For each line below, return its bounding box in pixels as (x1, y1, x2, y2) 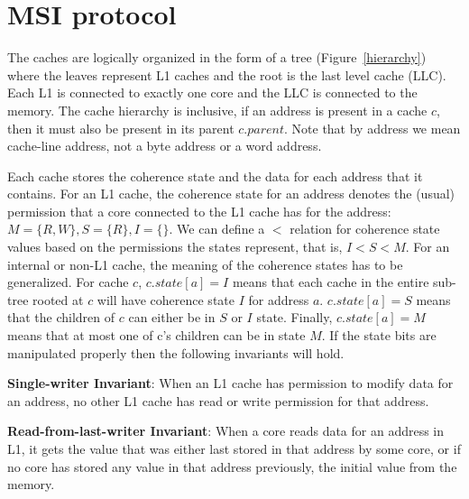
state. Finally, (256, 308, 333, 327)
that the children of (7, 308, 115, 327)
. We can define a (169, 219, 265, 238)
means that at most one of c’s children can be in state (7, 326, 306, 345)
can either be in (128, 308, 216, 327)
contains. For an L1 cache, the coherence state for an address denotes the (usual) (7, 184, 455, 203)
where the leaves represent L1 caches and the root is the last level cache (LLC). (7, 65, 446, 84)
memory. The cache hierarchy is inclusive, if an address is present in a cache (7, 100, 428, 119)
